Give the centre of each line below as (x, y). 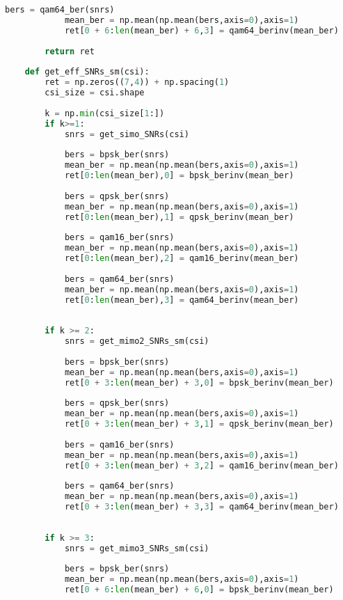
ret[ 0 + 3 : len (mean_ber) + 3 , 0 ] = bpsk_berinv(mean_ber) (199, 382)
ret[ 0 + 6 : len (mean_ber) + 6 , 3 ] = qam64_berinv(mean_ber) (201, 30)
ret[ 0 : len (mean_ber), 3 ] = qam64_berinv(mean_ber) (182, 300)
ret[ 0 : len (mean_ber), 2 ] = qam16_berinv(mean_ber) (182, 258)
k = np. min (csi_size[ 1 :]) (105, 113)
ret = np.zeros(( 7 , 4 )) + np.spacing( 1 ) (137, 82)
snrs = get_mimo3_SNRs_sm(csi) (137, 548)
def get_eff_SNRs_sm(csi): (87, 72)
